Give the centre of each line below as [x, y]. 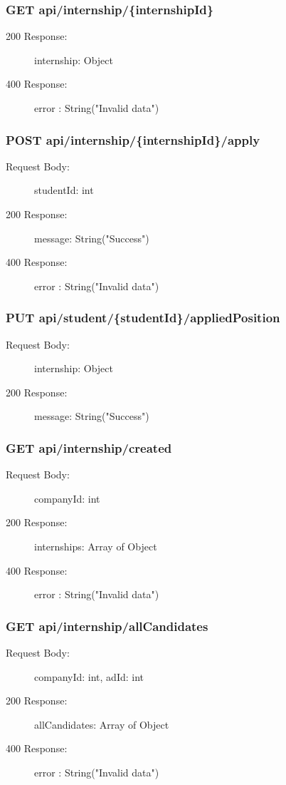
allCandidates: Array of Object [102, 724]
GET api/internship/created [89, 447]
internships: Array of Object [96, 546]
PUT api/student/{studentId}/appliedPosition [143, 318]
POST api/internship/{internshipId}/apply [133, 139]
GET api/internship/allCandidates [107, 626]
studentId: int [64, 190]
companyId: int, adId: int [89, 676]
